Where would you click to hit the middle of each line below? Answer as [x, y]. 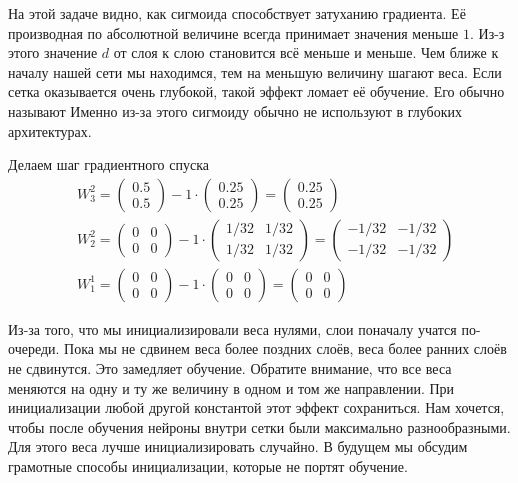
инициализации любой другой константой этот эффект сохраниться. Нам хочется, [256, 407]
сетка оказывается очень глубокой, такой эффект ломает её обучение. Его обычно [256, 91]
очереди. [34, 348]
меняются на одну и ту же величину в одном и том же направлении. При [231, 387]
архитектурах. [50, 130]
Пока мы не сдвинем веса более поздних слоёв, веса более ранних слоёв [285, 348]
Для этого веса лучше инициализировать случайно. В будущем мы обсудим [238, 446]
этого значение [53, 52]
